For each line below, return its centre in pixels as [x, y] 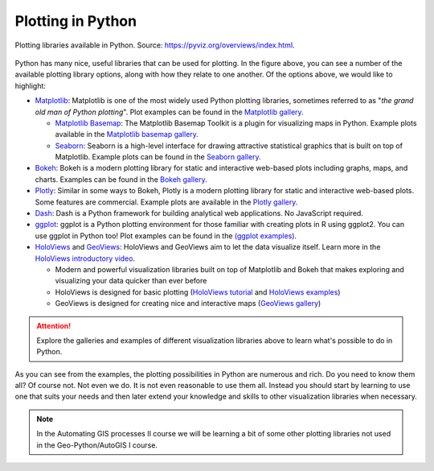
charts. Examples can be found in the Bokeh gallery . [121, 179]
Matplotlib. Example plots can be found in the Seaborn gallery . [158, 157]
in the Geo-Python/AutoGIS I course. [97, 445]
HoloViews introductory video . [85, 258]
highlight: [30, 85]
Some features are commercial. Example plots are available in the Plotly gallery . [166, 202]
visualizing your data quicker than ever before [131, 281]
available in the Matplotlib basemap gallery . [127, 134]
